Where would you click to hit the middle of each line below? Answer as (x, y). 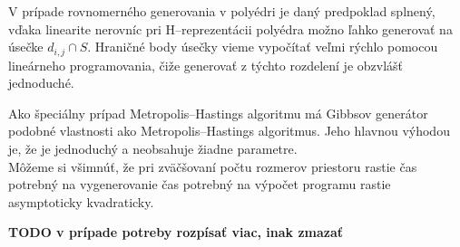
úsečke (26, 47)
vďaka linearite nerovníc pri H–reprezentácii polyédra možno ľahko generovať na (230, 28)
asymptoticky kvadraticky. (81, 201)
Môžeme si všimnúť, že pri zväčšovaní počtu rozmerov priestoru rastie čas (213, 166)
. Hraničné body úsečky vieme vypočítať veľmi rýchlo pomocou (263, 47)
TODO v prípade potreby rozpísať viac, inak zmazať (176, 232)
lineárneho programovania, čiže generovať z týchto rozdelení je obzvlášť (206, 65)
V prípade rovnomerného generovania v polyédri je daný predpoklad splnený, (222, 11)
